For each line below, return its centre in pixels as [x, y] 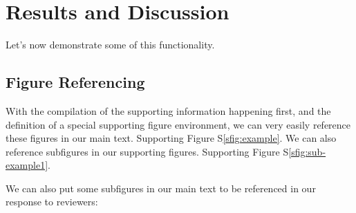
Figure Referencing [75, 82]
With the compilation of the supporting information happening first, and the [168, 110]
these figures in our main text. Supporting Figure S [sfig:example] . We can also [171, 138]
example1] [27, 165]
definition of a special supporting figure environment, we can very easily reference [178, 124]
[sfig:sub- [307, 151]
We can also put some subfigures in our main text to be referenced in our [161, 188]
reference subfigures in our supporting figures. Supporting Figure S [147, 151]
